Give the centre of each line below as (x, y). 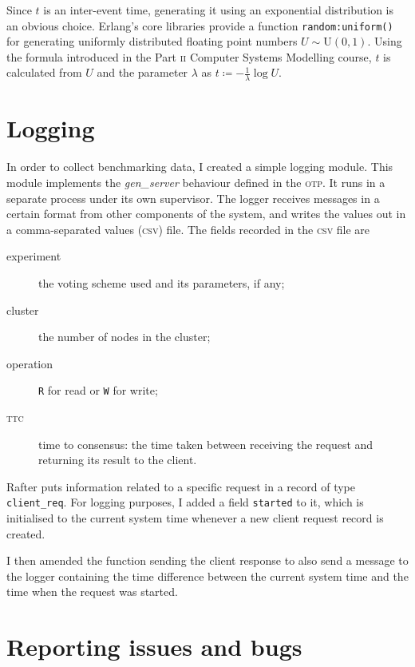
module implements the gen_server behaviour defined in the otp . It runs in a (196, 182)
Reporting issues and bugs (154, 647)
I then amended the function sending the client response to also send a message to (207, 560)
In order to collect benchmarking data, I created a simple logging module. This (200, 167)
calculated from (44, 72)
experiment (34, 256)
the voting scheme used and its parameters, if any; (162, 282)
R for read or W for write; (98, 390)
